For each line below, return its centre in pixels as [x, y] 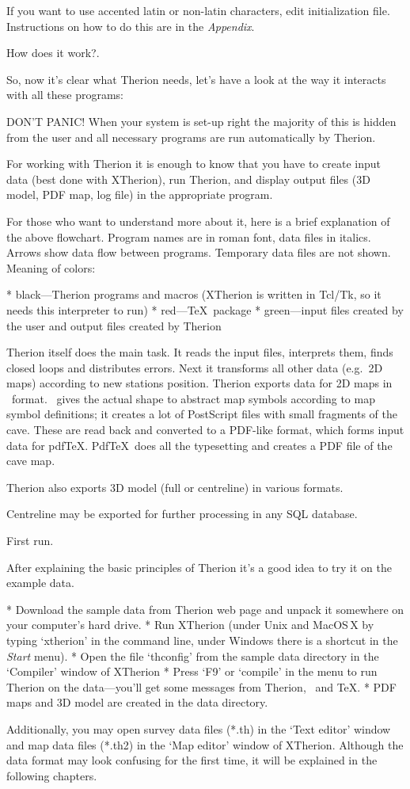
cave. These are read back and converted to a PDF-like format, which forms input [205, 430]
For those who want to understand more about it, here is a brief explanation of [198, 221]
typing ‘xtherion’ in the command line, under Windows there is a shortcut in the [202, 640]
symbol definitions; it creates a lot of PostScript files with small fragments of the [202, 414]
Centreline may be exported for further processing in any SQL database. [182, 514]
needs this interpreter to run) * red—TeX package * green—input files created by [205, 309]
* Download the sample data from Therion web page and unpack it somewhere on [205, 609]
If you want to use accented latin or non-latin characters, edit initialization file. [198, 10]
